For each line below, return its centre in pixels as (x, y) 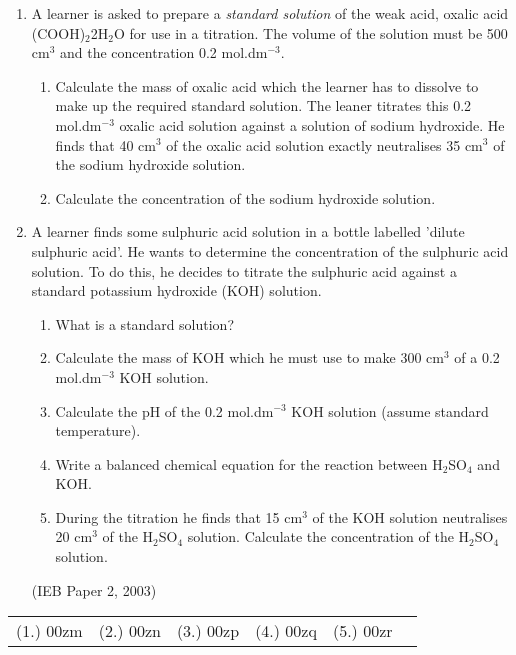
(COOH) (58, 32)
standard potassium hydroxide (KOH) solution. (176, 290)
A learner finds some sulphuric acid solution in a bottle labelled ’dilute (248, 231)
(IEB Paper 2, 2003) (94, 589)
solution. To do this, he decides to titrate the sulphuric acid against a (244, 270)
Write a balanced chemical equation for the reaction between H (249, 463)
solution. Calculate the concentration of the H (328, 536)
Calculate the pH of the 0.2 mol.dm (164, 410)
